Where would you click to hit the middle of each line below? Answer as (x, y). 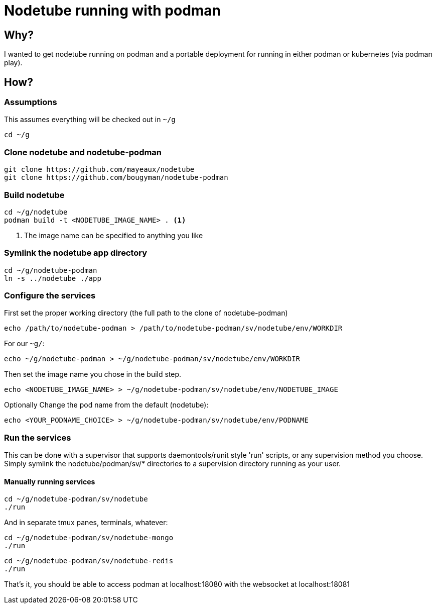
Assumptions (31, 102)
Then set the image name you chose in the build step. (93, 374)
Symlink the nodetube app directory (76, 253)
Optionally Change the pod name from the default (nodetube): (106, 405)
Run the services (38, 437)
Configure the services (50, 296)
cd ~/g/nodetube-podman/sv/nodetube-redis (89, 561)
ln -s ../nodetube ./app (53, 278)
